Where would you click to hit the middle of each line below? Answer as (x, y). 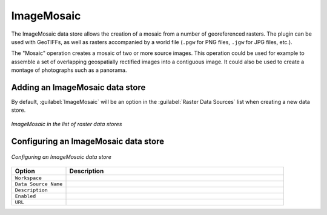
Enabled (25, 196)
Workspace (28, 178)
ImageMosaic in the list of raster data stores (67, 124)
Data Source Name (39, 184)
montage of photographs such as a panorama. (69, 70)
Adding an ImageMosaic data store (78, 87)
